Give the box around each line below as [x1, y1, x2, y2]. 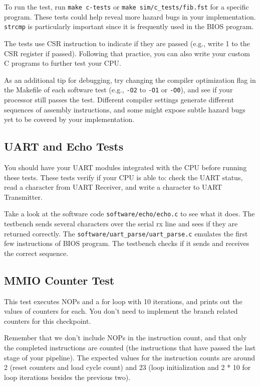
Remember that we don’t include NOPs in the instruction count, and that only [4, 332, 247, 343]
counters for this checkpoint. [4, 315, 91, 326]
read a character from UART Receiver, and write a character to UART [4, 182, 222, 192]
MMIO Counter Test [4, 272, 115, 288]
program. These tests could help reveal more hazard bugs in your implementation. [4, 11, 256, 22]
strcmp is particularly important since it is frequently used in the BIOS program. [4, 21, 254, 32]
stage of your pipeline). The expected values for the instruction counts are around [4, 352, 255, 362]
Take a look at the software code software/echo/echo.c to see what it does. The [4, 208, 255, 219]
